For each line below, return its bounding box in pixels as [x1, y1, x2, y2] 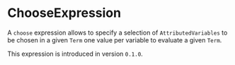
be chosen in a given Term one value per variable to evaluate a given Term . [7, 35, 222, 44]
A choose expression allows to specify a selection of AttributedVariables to [7, 28, 228, 37]
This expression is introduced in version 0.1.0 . [7, 49, 143, 58]
